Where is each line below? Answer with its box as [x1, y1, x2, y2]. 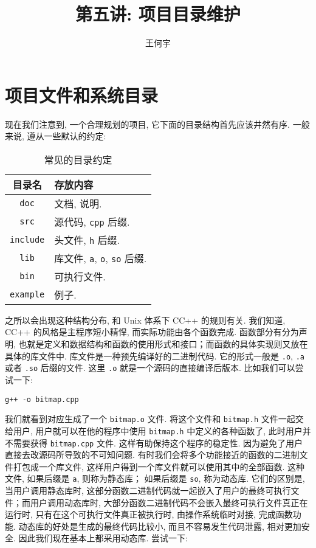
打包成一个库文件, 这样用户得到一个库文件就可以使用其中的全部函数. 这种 [13, 460, 305, 473]
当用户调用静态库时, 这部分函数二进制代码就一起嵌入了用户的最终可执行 [5, 484, 291, 496]
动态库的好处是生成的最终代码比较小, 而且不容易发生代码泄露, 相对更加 [18, 519, 301, 532]
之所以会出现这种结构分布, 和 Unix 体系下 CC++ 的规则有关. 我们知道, [5, 313, 286, 326]
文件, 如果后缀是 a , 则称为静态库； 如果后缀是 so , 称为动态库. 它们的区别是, [5, 472, 305, 485]
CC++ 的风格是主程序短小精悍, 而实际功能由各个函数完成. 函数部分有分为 [5, 325, 299, 338]
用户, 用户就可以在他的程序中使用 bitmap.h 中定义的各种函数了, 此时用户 [13, 424, 303, 437]
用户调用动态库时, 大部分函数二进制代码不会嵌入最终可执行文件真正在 [30, 496, 308, 508]
